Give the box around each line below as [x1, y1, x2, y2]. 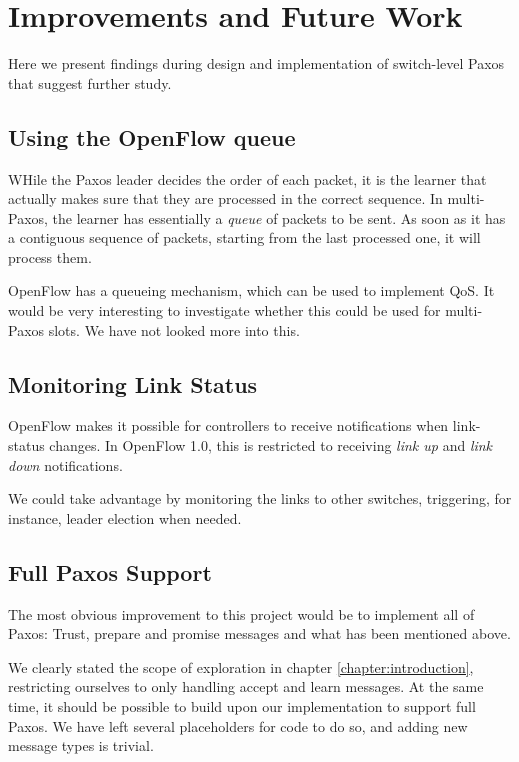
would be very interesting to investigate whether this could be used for [8, 300, 441, 321]
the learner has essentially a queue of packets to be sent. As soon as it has [52, 207, 506, 228]
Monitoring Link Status [8, 368, 258, 399]
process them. [8, 246, 92, 267]
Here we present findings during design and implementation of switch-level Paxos [8, 53, 505, 74]
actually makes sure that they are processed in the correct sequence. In [8, 188, 443, 209]
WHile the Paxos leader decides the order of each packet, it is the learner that [8, 168, 487, 189]
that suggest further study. [8, 72, 172, 93]
